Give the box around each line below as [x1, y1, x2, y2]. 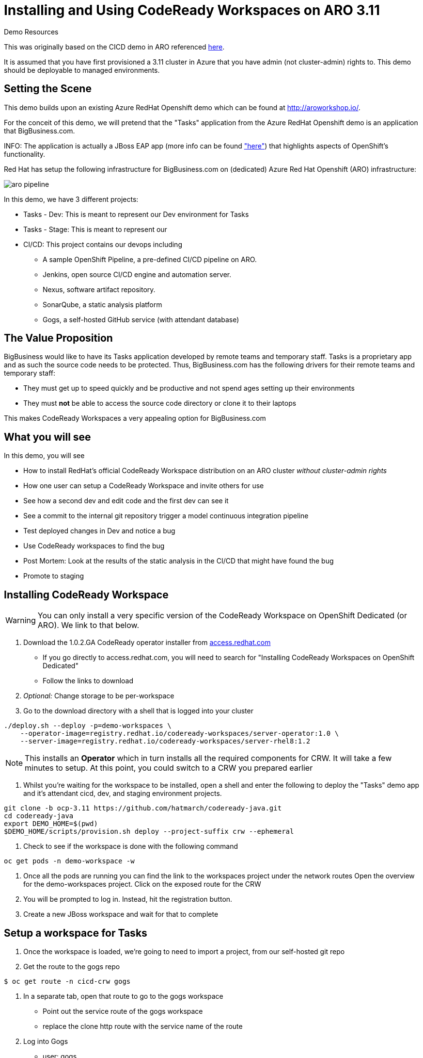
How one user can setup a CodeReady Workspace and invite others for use [23, 481, 264, 490]
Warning [5, 615, 36, 626]
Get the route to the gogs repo [23, 962, 120, 971]
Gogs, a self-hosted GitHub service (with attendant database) [43, 315, 239, 324]
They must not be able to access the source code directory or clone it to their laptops [23, 399, 297, 408]
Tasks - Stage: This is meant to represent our [23, 225, 167, 233]
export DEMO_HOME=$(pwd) [4, 820, 98, 828]
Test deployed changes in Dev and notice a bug [23, 527, 175, 535]
